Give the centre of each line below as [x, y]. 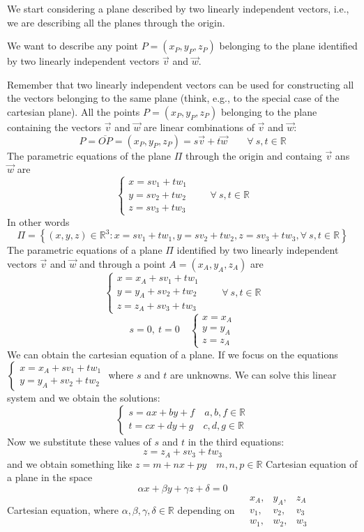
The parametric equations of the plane [89, 155]
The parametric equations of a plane [85, 250]
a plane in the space [50, 477]
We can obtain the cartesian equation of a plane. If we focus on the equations [173, 354]
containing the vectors [54, 127]
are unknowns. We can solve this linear [253, 375]
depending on [206, 509]
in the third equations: [236, 441]
